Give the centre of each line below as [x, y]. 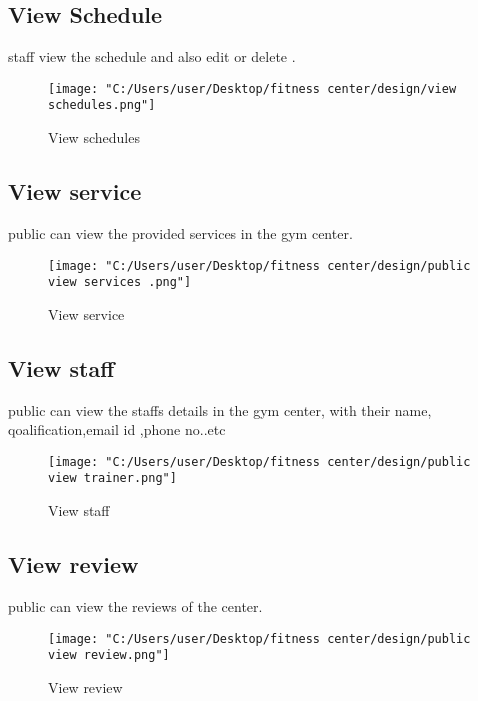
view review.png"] [109, 655]
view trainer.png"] [112, 478]
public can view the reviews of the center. [135, 605]
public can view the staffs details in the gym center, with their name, [220, 409]
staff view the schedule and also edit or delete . [152, 56]
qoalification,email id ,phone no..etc [117, 429]
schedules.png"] [102, 105]
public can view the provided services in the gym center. [180, 232]
